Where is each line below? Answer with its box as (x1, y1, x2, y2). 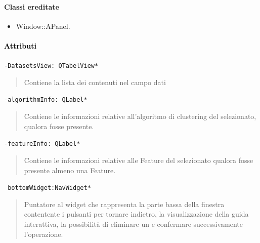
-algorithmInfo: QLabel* (4, 96, 88, 104)
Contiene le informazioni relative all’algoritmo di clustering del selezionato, (24, 111, 256, 121)
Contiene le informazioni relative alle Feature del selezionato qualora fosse (24, 154, 253, 165)
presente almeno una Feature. (24, 165, 116, 175)
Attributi (4, 40, 36, 51)
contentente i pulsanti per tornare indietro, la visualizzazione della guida (24, 209, 249, 219)
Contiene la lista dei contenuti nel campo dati (24, 76, 166, 87)
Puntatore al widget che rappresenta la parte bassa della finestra (24, 198, 225, 209)
